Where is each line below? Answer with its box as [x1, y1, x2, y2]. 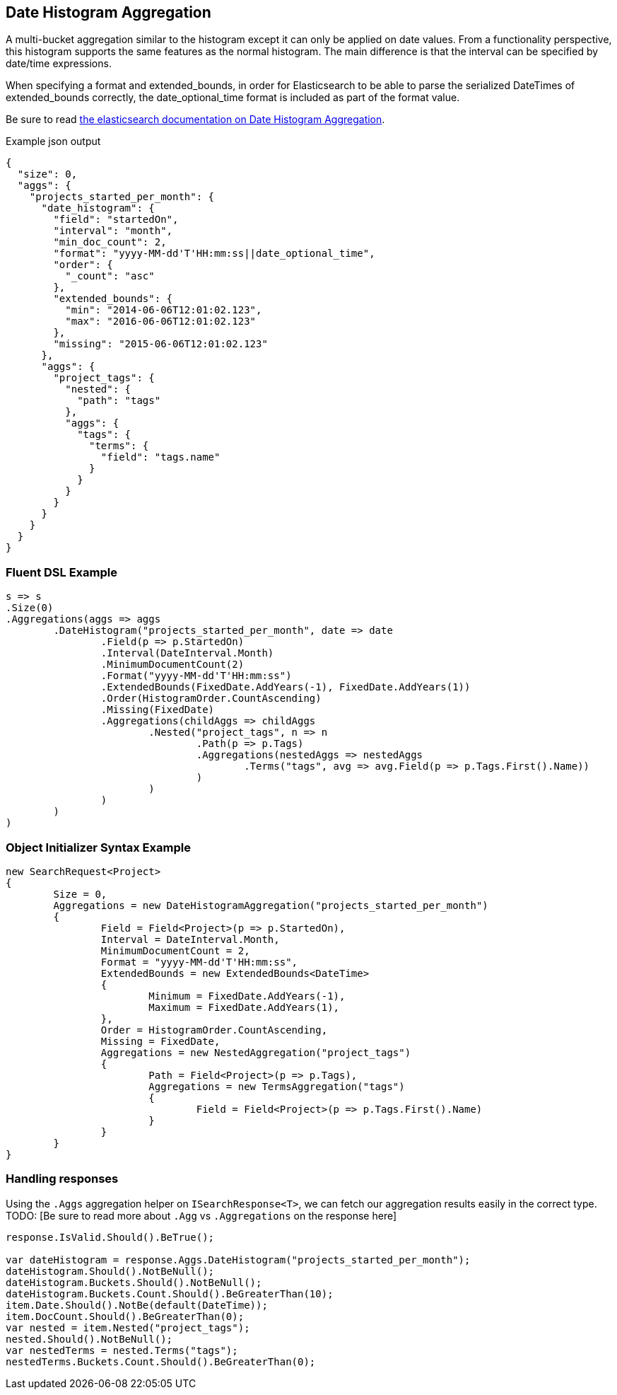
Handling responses [6, 1171, 119, 1186]
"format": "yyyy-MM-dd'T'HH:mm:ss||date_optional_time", [53, 248, 375, 260]
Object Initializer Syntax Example [6, 840, 191, 855]
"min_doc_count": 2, [53, 236, 167, 248]
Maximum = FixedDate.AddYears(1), [148, 1001, 340, 1013]
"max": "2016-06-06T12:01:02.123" [65, 316, 257, 328]
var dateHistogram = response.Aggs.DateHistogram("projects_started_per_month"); [6, 1254, 471, 1266]
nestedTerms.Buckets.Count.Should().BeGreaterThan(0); [6, 1355, 316, 1367]
